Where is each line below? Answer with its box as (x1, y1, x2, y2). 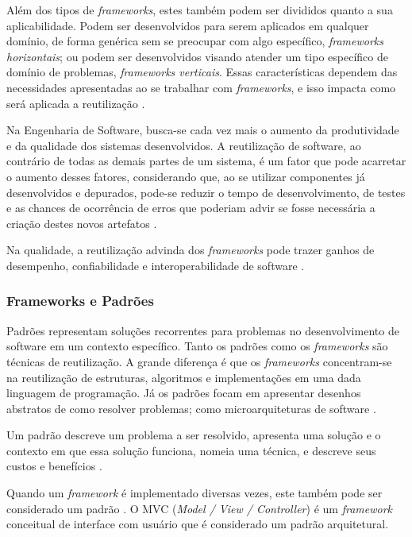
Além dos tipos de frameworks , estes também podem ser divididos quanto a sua (6, 2, 393, 17)
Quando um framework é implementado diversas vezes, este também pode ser (6, 485, 383, 501)
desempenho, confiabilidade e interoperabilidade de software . (6, 257, 305, 273)
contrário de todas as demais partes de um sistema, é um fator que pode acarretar (6, 153, 406, 169)
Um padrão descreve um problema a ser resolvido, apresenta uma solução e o (6, 427, 381, 443)
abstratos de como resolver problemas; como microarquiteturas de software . (6, 400, 376, 416)
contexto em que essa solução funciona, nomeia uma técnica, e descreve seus (6, 442, 376, 458)
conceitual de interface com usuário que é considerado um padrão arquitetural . (6, 516, 389, 532)
